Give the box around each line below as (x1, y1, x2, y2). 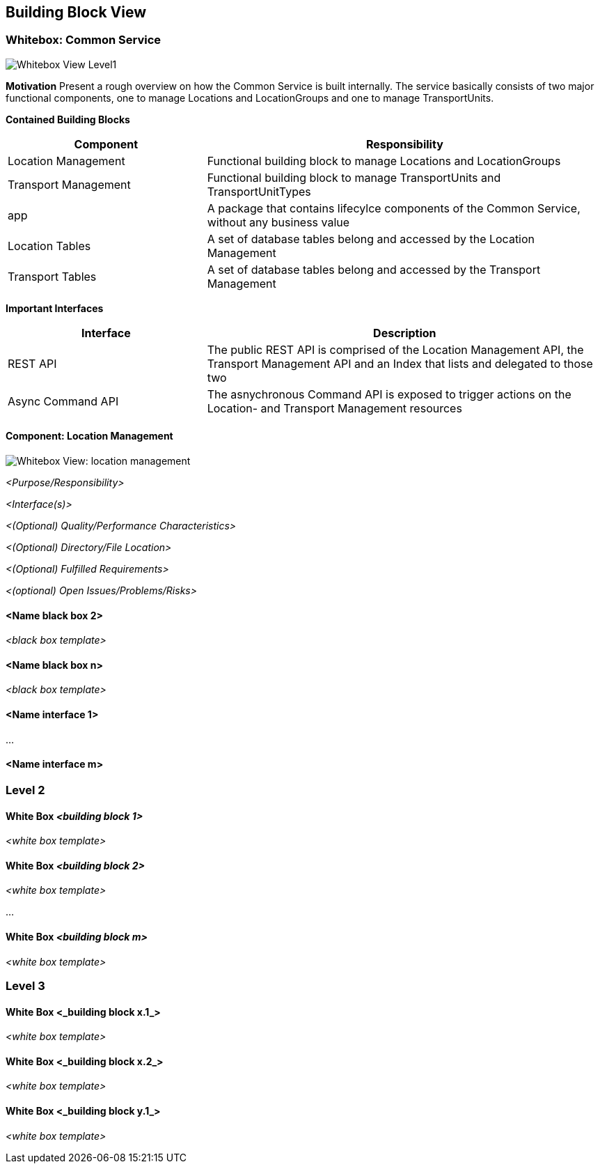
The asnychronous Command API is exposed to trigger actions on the (207, 387, 571, 401)
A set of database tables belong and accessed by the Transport (207, 262, 541, 277)
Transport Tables (8, 269, 97, 284)
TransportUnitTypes (207, 184, 311, 199)
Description (373, 325, 436, 340)
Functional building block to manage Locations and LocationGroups (207, 153, 561, 168)
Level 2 (6, 782, 45, 797)
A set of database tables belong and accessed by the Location (207, 231, 535, 246)
